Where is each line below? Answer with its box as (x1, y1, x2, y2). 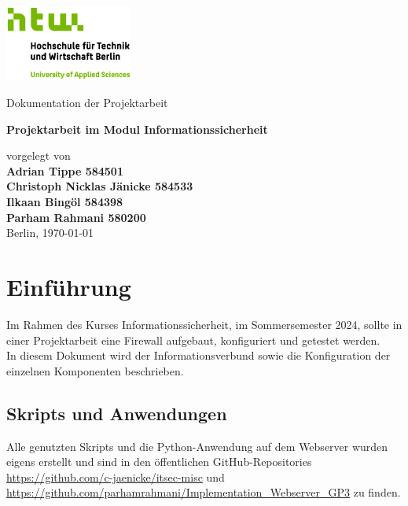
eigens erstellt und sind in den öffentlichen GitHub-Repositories (6, 453, 312, 470)
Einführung (6, 271, 131, 303)
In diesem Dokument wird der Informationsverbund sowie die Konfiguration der (6, 347, 391, 364)
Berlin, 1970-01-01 (6, 224, 94, 241)
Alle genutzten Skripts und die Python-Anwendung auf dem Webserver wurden (6, 438, 388, 454)
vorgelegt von (6, 147, 71, 164)
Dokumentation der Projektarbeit (6, 94, 168, 111)
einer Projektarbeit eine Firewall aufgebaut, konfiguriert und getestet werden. (6, 331, 380, 348)
